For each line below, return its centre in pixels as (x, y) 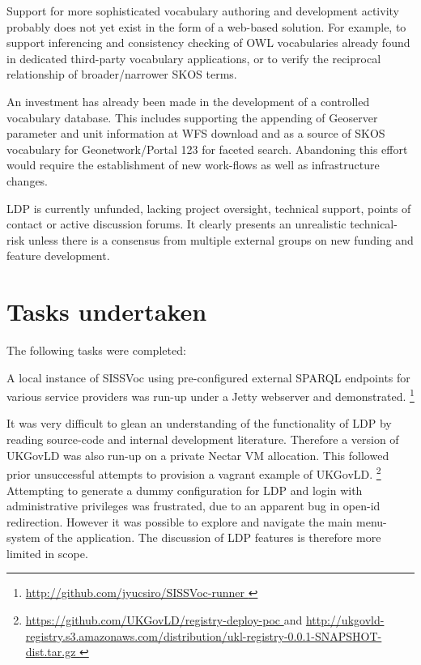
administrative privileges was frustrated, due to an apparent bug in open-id (193, 506)
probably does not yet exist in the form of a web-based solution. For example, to (206, 26)
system (23, 537)
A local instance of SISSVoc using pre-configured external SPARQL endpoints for (208, 377)
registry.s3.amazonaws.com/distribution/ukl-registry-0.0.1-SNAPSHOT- (204, 635)
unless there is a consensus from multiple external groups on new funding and (221, 239)
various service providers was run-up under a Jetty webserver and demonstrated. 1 (210, 395)
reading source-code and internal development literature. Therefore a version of (203, 439)
